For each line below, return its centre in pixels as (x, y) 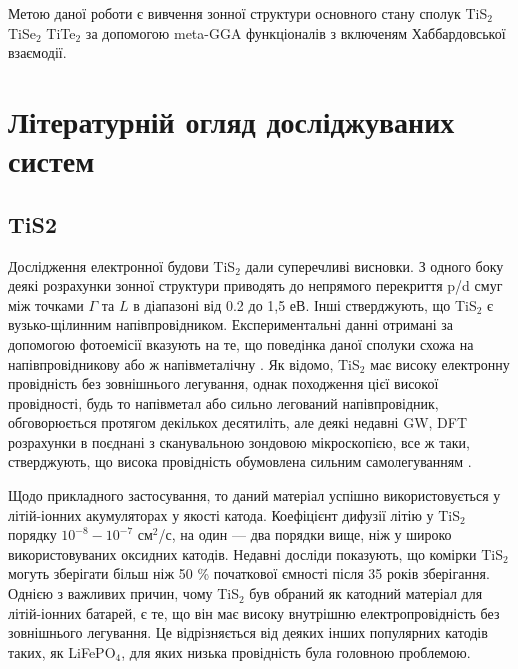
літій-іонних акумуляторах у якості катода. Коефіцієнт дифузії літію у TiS (234, 514)
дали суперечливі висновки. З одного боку (374, 265)
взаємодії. (37, 52)
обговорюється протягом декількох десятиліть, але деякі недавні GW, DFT (238, 422)
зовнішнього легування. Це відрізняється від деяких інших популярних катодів (248, 632)
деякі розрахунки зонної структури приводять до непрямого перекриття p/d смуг (255, 285)
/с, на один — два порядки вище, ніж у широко (305, 534)
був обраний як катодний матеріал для (366, 593)
